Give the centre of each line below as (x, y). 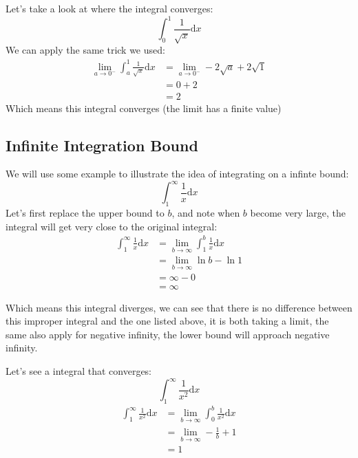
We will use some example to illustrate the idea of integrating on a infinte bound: (177, 174)
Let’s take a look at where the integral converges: (109, 8)
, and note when (206, 213)
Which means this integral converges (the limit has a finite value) (144, 108)
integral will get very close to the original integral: (112, 226)
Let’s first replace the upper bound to (85, 213)
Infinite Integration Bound (102, 145)
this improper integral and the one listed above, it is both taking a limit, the (167, 321)
